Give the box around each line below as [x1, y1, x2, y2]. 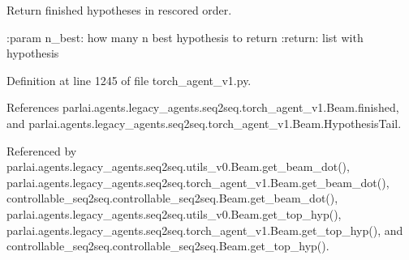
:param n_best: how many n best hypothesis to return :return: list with [6, 28, 364, 45]
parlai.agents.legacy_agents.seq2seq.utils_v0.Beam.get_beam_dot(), [6, 158, 350, 175]
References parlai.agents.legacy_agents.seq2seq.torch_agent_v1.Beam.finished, [6, 99, 399, 116]
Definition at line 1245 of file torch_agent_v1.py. [6, 71, 252, 88]
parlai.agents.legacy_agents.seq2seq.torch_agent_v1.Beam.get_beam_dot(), [6, 173, 390, 190]
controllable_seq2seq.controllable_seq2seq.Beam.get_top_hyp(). [6, 237, 329, 254]
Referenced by [6, 142, 77, 159]
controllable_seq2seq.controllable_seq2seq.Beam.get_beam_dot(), [6, 190, 338, 207]
